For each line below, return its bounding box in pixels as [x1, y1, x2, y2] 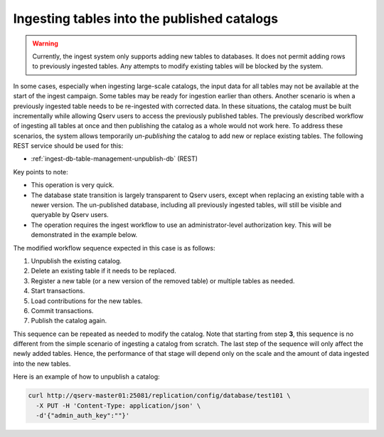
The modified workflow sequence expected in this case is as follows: [13, 243, 215, 252]
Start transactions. [31, 287, 85, 295]
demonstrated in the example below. [31, 231, 138, 239]
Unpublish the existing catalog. [31, 256, 122, 265]
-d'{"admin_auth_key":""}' [36, 411, 130, 420]
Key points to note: [13, 167, 69, 176]
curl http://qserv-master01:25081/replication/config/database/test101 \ [28, 391, 291, 400]
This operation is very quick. [31, 181, 114, 189]
